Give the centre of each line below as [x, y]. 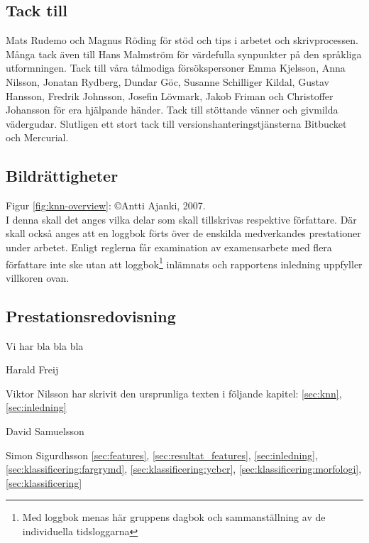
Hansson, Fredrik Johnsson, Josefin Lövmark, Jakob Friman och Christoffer [170, 95]
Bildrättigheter [62, 176]
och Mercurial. [37, 137]
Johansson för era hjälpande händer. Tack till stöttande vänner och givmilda [172, 110]
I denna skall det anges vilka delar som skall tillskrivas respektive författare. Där [181, 219]
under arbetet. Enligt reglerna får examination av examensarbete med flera [169, 247]
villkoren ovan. [38, 277]
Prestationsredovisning [91, 316]
